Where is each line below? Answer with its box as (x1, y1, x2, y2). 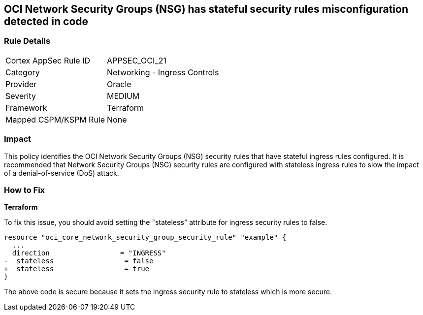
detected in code (4, 15, 89, 28)
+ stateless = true (4, 265, 150, 273)
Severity (5, 91, 36, 101)
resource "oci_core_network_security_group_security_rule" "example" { (4, 233, 287, 242)
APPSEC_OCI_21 (107, 55, 166, 65)
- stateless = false (4, 257, 154, 265)
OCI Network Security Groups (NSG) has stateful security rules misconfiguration (4, 3, 409, 15)
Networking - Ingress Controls (107, 67, 219, 77)
